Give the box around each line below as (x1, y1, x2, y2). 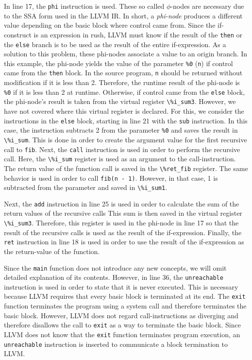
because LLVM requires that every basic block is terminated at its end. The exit (4, 291, 246, 301)
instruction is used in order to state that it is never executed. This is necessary (4, 281, 238, 291)
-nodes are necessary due (170, 1, 244, 11)
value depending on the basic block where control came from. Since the (4, 20, 216, 30)
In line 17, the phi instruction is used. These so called (4, 1, 165, 11)
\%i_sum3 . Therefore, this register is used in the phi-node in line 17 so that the (4, 218, 239, 228)
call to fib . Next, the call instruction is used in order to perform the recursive (4, 144, 240, 154)
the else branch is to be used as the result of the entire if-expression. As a (4, 39, 226, 49)
